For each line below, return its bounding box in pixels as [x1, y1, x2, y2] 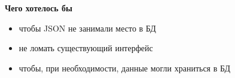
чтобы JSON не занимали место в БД [19, 21, 156, 34]
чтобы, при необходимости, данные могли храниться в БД [19, 61, 231, 74]
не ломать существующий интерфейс [19, 42, 153, 54]
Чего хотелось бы [5, 2, 72, 14]
